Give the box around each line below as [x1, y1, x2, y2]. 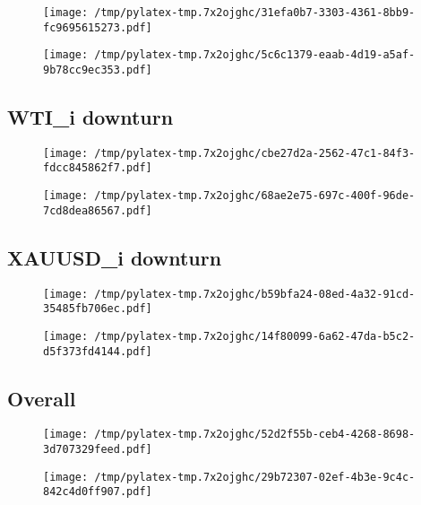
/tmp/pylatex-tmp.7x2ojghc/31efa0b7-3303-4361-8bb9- [94, 6, 416, 19]
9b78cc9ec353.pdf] [43, 63, 152, 76]
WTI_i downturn [7, 103, 174, 131]
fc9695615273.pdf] [43, 21, 152, 34]
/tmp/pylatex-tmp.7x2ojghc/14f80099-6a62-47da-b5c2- [94, 329, 416, 343]
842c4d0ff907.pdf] [43, 485, 152, 499]
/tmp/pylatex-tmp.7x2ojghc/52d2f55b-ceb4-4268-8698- [94, 428, 416, 441]
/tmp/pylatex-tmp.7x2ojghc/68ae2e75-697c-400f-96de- [94, 189, 416, 203]
